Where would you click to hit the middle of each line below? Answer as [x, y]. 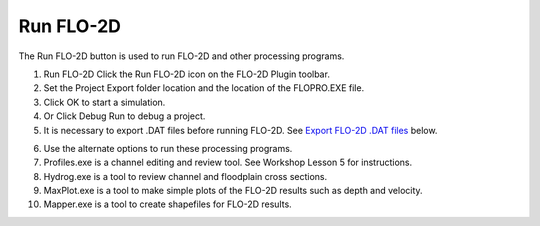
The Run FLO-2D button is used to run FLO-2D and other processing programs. [181, 56]
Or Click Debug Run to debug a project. [124, 116]
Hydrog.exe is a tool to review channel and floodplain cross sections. [185, 176]
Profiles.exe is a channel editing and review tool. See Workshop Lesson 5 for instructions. [228, 162]
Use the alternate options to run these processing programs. [168, 148]
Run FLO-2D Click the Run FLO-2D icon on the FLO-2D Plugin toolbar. [186, 74]
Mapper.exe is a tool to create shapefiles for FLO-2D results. [167, 204]
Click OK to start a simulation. [104, 102]
